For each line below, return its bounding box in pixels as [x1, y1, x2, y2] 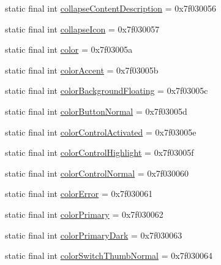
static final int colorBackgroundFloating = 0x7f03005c [5, 84, 208, 97]
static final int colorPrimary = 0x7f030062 [5, 207, 163, 220]
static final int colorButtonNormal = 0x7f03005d [5, 104, 187, 117]
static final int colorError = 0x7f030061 [5, 187, 153, 200]
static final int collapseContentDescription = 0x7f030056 [5, 2, 217, 14]
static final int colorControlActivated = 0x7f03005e [5, 125, 197, 138]
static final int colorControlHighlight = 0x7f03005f [5, 146, 194, 159]
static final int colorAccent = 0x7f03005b [5, 63, 159, 76]
